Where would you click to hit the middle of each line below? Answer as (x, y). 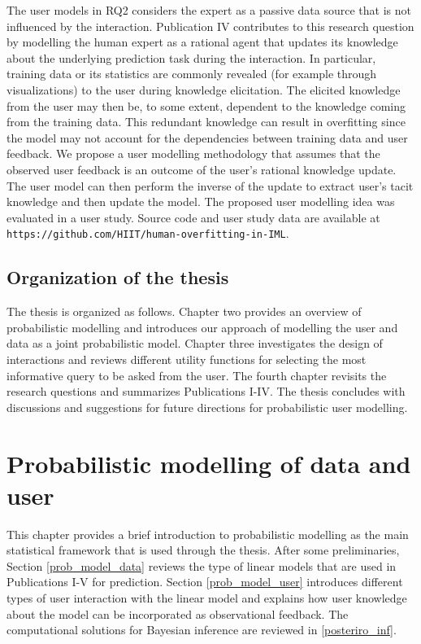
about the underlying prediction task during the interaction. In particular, (191, 57)
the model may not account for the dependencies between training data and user (207, 137)
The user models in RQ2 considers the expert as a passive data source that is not (209, 10)
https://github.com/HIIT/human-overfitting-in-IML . (148, 233)
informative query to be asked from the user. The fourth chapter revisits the (197, 375)
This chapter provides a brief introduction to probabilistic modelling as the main (208, 534)
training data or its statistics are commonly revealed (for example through (192, 74)
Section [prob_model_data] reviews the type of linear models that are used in (202, 565)
